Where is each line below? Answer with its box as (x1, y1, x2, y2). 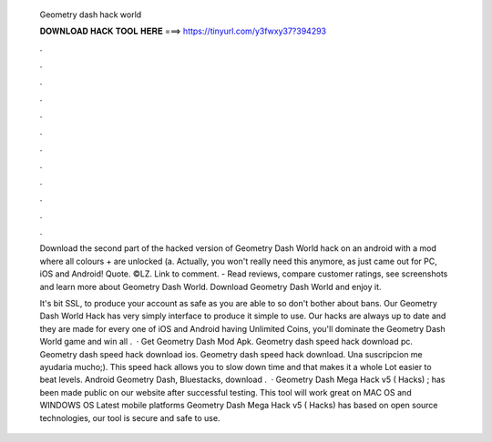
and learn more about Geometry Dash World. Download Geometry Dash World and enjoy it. (39, 281, 382, 292)
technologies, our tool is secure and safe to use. (39, 412, 220, 423)
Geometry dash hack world (39, 9, 142, 20)
